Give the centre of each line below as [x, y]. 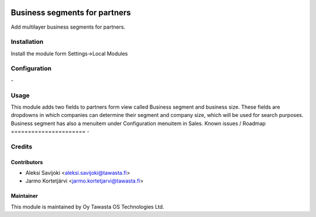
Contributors [27, 162]
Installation [27, 42]
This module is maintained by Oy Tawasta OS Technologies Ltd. [87, 206]
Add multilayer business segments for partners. [68, 27]
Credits [21, 146]
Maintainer [24, 196]
